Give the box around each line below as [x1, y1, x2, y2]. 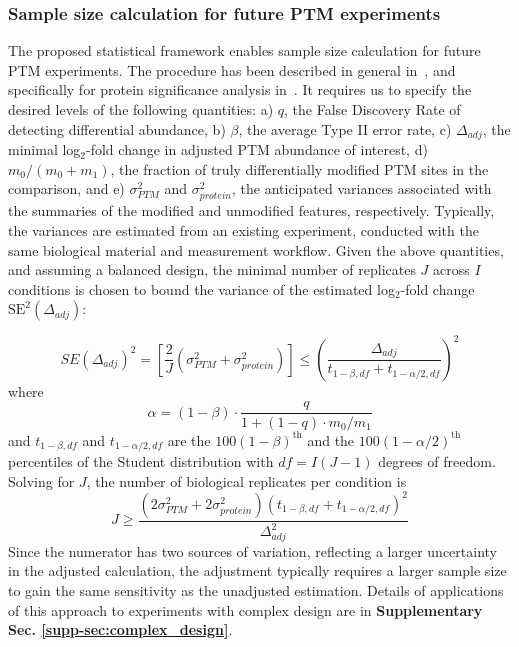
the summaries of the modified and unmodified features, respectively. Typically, [8, 200, 495, 221]
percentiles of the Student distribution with [8, 450, 274, 471]
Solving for [8, 470, 75, 491]
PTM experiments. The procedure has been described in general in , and [8, 59, 456, 80]
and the [307, 429, 355, 450]
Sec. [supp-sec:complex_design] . [8, 619, 233, 640]
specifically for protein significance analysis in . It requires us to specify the [8, 79, 472, 100]
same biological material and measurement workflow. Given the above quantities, [8, 239, 504, 260]
